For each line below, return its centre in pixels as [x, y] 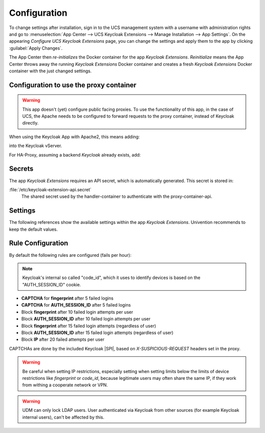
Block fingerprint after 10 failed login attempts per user [77, 312]
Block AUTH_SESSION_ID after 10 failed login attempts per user [86, 319]
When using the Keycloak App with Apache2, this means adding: [74, 137]
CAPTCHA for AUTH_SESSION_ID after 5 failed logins [76, 305]
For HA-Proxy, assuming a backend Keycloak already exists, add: [75, 155]
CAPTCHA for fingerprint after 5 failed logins [67, 298]
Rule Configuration [39, 243]
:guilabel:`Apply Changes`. [36, 48]
